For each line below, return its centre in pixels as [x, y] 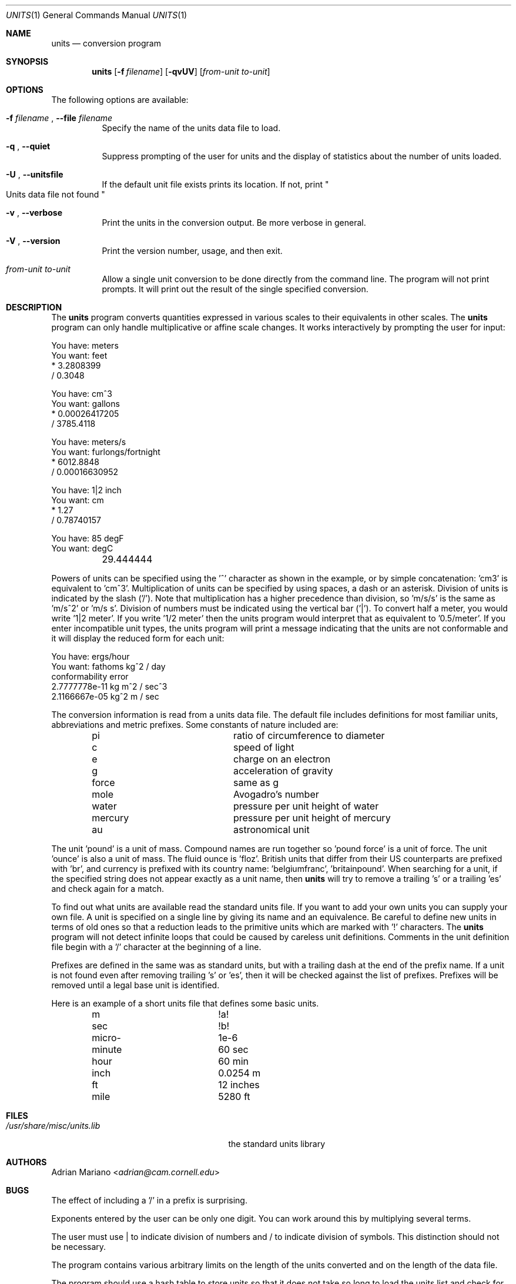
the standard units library [277, 1144]
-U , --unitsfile [35, 174]
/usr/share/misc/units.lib [53, 1126]
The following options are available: [120, 100]
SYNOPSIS [27, 61]
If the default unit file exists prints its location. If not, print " [215, 184]
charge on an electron [282, 759]
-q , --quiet [28, 146]
